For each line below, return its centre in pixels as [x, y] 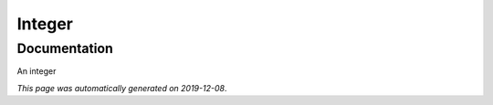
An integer [37, 71]
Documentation [65, 48]
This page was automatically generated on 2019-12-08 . [122, 88]
